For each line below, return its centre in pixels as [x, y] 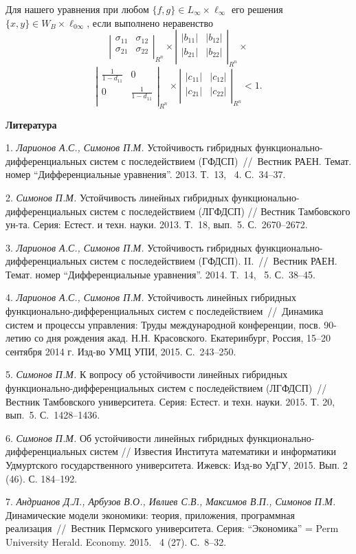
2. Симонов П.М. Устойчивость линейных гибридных [117, 197]
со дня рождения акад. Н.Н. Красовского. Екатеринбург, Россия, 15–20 [182, 338]
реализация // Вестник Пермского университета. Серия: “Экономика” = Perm [172, 528]
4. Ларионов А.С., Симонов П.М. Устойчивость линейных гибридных [151, 297]
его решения [257, 9]
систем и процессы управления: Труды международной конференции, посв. [163, 324]
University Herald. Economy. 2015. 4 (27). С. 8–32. [116, 541]
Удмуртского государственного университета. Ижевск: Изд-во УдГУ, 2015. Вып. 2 [177, 465]
